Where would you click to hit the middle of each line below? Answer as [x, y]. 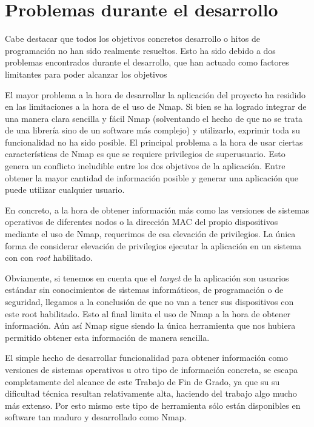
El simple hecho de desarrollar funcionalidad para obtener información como [146, 358]
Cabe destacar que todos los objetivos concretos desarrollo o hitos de [133, 39]
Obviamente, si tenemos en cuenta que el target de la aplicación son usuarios [147, 277]
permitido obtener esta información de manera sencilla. [107, 337]
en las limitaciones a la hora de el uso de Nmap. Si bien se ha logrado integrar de [156, 106]
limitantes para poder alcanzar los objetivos [86, 74]
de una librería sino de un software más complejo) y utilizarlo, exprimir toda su [153, 130]
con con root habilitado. [49, 257]
